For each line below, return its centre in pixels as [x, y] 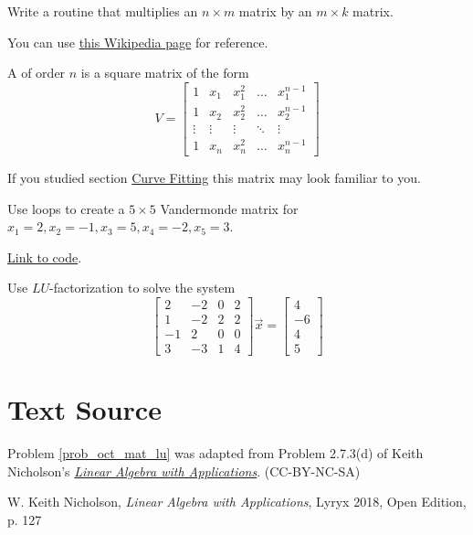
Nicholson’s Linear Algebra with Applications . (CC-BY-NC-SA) [184, 471]
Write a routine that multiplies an [103, 11]
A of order [37, 73]
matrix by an [275, 11]
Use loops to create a [66, 208]
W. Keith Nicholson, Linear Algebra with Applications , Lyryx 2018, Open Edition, [237, 502]
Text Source [84, 409]
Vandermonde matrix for [229, 208]
